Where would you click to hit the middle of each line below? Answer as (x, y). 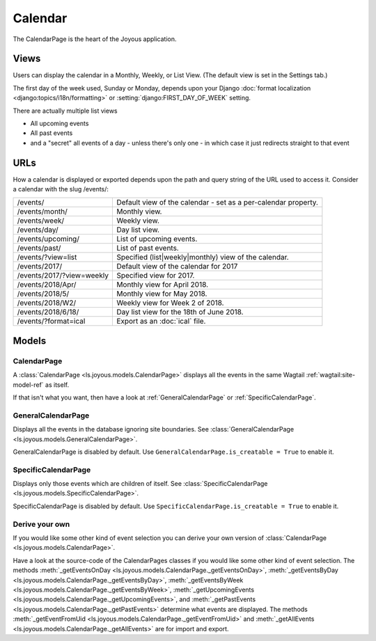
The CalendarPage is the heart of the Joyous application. (95, 39)
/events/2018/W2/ (47, 303)
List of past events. (147, 248)
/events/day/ (38, 230)
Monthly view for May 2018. (162, 294)
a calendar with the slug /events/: (61, 189)
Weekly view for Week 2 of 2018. (170, 303)
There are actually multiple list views (65, 111)
